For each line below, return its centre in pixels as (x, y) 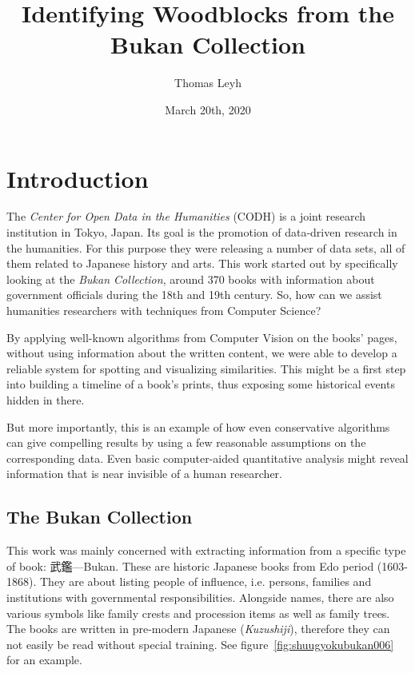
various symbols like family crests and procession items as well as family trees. (198, 613)
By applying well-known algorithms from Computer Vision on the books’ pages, (202, 337)
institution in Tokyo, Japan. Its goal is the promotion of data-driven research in (202, 232)
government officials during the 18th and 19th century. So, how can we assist (194, 295)
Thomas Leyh (208, 83)
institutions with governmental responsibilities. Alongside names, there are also (200, 597)
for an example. (44, 660)
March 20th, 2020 (208, 109)
